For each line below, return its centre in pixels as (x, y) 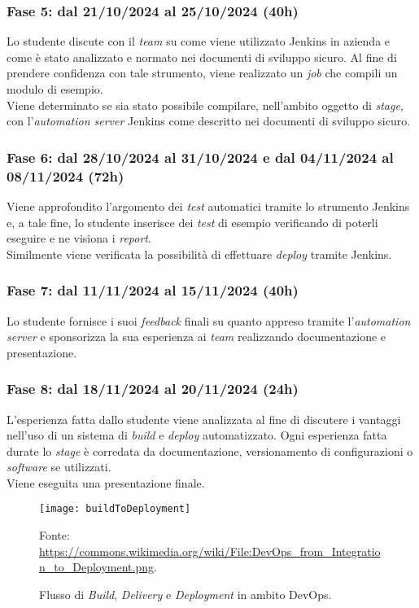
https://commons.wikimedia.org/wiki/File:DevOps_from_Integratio (210, 551)
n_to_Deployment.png (96, 567)
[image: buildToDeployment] (115, 509)
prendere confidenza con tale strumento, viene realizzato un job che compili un (202, 73)
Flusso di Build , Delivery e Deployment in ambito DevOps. (185, 594)
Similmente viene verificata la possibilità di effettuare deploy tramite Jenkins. (199, 254)
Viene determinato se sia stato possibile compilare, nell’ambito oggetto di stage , (205, 105)
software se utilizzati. (59, 467)
